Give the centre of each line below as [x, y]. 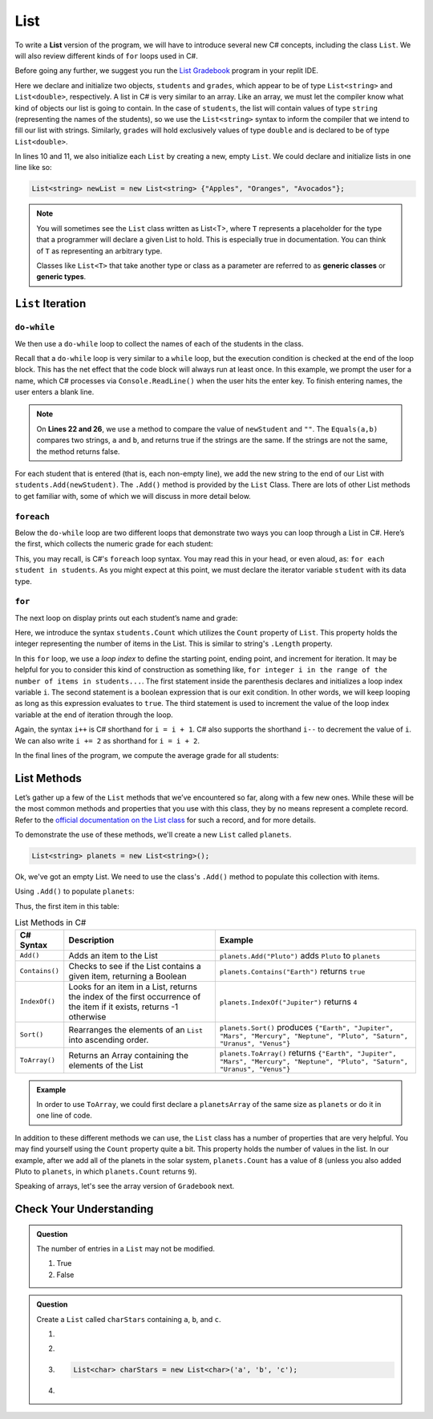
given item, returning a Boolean [128, 976]
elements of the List [106, 1065]
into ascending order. [109, 1040]
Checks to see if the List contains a [135, 966]
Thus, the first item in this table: [67, 906]
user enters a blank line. [55, 392]
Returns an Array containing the [128, 1055]
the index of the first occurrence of [135, 996]
